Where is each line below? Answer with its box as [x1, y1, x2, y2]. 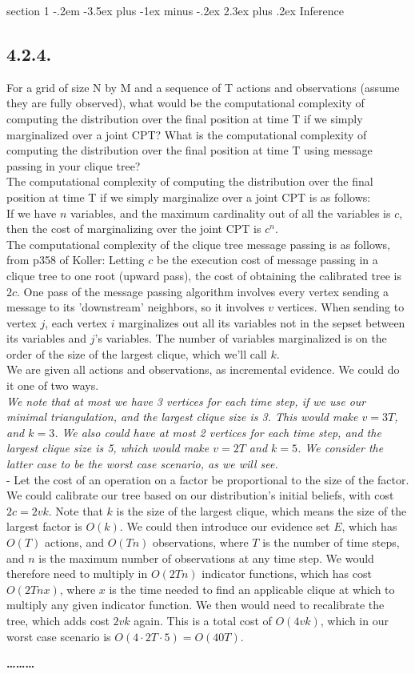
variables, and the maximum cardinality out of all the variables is [70, 204, 391, 221]
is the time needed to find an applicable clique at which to [109, 580, 395, 597]
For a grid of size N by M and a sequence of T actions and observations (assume [6, 78, 400, 95]
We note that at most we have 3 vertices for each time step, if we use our [6, 392, 366, 409]
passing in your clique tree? [6, 157, 141, 174]
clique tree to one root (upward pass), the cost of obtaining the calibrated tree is [6, 267, 401, 283]
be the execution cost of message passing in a [156, 251, 378, 268]
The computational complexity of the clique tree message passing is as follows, [6, 235, 391, 252]
